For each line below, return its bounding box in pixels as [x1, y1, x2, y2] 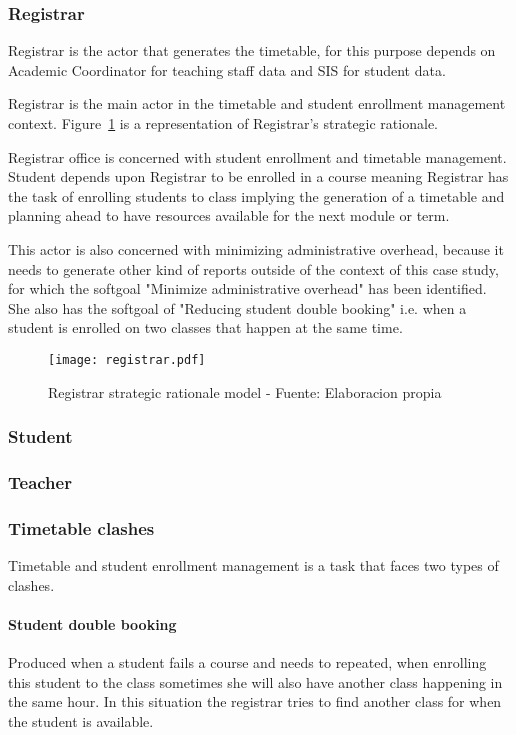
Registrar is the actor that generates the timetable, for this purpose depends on [8, 40, 496, 61]
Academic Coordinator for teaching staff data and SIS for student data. [8, 59, 446, 80]
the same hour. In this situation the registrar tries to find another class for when [8, 691, 502, 712]
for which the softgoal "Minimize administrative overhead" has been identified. [8, 278, 487, 299]
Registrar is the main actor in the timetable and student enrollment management [8, 93, 506, 114]
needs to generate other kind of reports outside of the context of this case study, [8, 258, 499, 279]
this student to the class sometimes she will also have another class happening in [8, 671, 503, 692]
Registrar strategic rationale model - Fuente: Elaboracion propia [48, 381, 442, 402]
